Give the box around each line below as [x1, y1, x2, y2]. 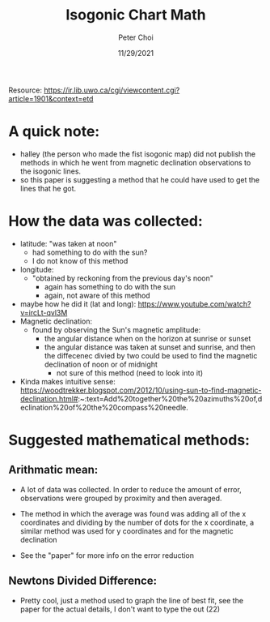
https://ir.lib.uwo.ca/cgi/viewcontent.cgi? [44, 85, 180, 95]
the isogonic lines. [19, 166, 82, 176]
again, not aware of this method [44, 290, 151, 300]
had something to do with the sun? [32, 247, 148, 257]
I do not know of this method [32, 255, 129, 265]
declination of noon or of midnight [44, 359, 158, 369]
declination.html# [19, 393, 78, 403]
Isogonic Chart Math [65, 6, 206, 24]
